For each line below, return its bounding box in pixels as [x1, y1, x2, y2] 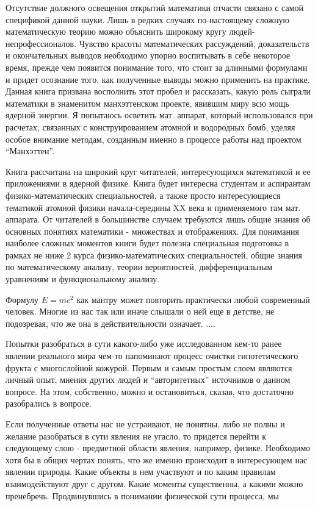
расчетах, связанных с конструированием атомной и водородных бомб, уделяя [5, 120, 295, 133]
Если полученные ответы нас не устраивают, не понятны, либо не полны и [5, 418, 285, 430]
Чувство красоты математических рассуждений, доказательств [79, 37, 309, 49]
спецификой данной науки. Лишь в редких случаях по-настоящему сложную [5, 13, 289, 26]
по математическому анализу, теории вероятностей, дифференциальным [5, 260, 273, 273]
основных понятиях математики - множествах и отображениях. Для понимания [5, 224, 299, 237]
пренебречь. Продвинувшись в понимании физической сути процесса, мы [5, 489, 279, 502]
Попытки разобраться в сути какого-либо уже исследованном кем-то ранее [5, 337, 282, 350]
